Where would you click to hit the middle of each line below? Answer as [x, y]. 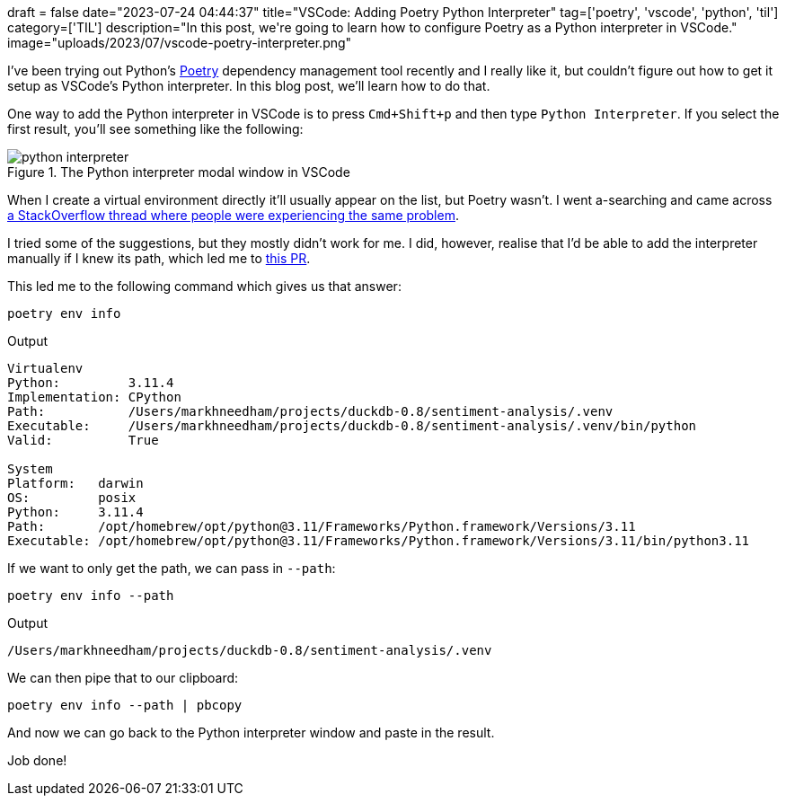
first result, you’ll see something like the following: [155, 129]
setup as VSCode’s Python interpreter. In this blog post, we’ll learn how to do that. [249, 86]
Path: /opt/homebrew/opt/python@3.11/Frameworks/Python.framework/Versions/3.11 [322, 526]
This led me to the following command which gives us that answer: [204, 286]
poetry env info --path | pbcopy [125, 705]
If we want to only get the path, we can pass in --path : [172, 568]
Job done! [37, 760]
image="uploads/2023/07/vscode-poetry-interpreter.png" [180, 43]
